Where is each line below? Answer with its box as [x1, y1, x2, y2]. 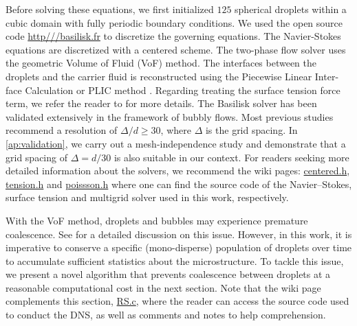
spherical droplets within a [235, 2, 347, 16]
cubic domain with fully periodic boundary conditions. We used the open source [6, 15, 343, 30]
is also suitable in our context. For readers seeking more [113, 150, 349, 164]
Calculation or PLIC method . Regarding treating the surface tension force [25, 82, 340, 97]
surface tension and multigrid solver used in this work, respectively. [6, 190, 289, 205]
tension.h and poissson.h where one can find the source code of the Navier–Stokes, [6, 176, 352, 191]
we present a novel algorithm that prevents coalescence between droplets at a [6, 267, 331, 281]
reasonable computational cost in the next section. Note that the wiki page [6, 280, 321, 294]
